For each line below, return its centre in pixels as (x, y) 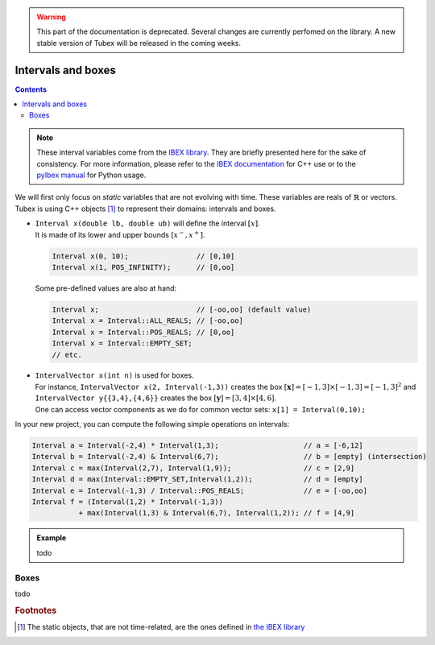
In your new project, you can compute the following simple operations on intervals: (152, 424)
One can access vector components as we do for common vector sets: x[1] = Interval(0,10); (200, 409)
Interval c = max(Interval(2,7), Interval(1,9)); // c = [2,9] (193, 468)
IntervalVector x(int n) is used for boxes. (114, 375)
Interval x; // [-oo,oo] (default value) (182, 309)
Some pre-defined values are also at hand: (106, 288)
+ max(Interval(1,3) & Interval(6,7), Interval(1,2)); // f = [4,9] (217, 513)
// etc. (67, 355)
